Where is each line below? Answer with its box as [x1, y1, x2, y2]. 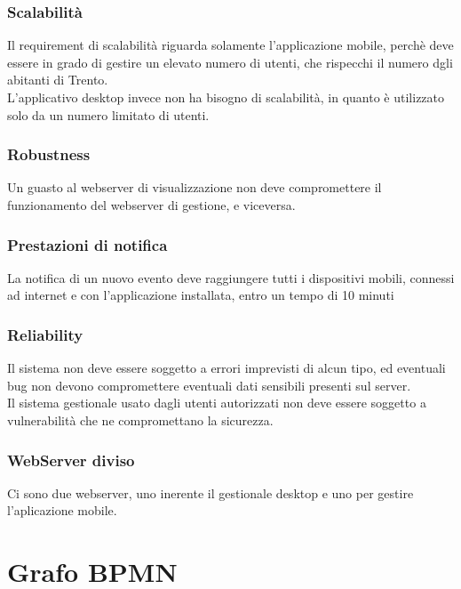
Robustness [7, 143, 91, 165]
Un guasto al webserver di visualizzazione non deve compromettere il [7, 178, 382, 197]
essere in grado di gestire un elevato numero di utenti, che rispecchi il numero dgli [7, 52, 453, 71]
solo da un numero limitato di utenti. [7, 105, 210, 124]
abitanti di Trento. [7, 70, 108, 89]
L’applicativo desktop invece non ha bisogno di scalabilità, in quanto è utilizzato [7, 88, 445, 106]
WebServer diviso [7, 448, 135, 471]
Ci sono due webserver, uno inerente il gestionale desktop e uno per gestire [7, 483, 414, 502]
